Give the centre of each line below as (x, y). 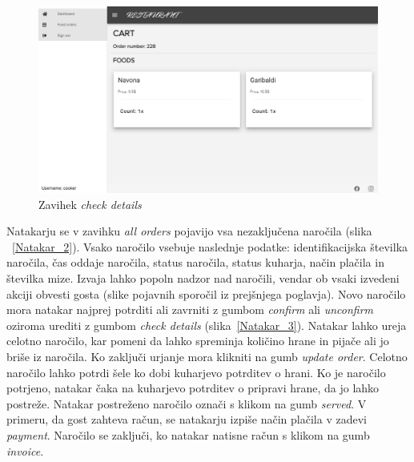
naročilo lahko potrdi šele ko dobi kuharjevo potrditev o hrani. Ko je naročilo (196, 372)
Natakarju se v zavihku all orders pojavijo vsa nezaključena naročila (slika (189, 231)
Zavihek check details (90, 204)
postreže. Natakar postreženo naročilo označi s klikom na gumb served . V (187, 403)
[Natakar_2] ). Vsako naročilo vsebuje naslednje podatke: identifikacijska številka (210, 246)
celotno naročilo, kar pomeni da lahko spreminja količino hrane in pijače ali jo (198, 341)
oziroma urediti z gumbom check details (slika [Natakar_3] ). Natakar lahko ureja (207, 325)
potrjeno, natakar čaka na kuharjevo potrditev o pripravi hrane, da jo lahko (193, 388)
